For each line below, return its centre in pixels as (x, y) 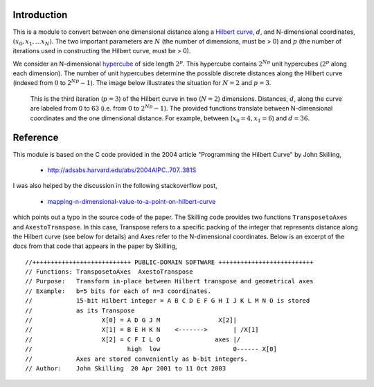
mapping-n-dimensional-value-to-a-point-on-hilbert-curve (132, 201)
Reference (36, 138)
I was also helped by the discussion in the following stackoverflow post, (115, 186)
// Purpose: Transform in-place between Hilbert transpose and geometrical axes (169, 281)
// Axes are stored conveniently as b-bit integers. (137, 359)
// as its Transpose (80, 310)
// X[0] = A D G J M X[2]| (131, 320)
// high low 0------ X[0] (151, 349)
